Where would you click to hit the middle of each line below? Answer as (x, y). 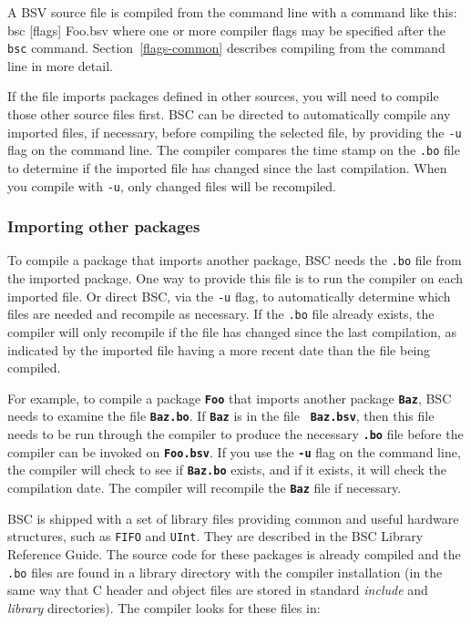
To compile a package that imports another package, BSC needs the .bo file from (235, 260)
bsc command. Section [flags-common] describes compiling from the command (226, 48)
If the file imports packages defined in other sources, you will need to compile (223, 96)
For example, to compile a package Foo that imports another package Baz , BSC (230, 398)
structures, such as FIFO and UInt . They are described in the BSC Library (215, 536)
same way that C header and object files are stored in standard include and (218, 590)
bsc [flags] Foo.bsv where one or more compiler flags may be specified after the (227, 30)
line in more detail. (60, 65)
